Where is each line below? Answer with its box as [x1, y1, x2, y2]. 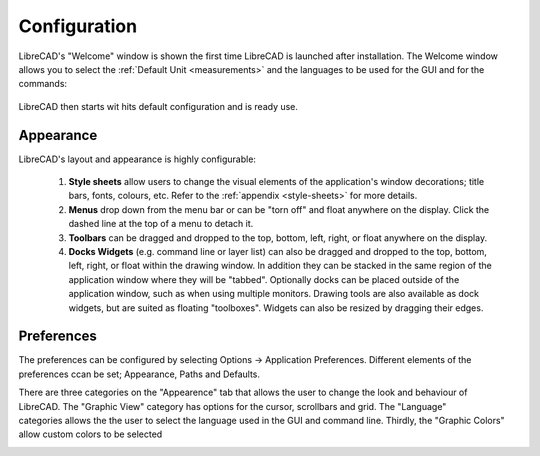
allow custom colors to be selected [18, 428, 163, 440]
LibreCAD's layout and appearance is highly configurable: [18, 153, 257, 165]
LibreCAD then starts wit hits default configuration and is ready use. [18, 100, 299, 112]
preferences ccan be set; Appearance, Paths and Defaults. [18, 368, 260, 380]
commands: [18, 78, 68, 90]
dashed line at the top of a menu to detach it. [68, 218, 254, 230]
